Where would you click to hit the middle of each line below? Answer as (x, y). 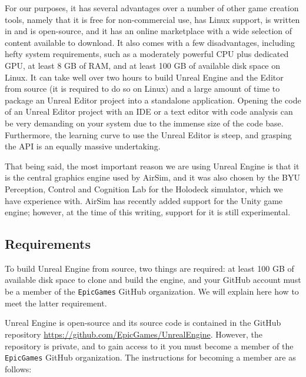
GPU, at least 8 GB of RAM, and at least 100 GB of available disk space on (143, 65)
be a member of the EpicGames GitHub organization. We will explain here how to (152, 291)
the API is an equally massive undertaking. (83, 146)
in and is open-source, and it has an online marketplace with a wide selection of (149, 31)
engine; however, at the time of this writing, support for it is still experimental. (148, 212)
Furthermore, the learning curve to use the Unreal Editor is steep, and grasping (148, 134)
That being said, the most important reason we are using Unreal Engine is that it (152, 166)
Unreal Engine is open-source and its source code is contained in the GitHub (143, 323)
